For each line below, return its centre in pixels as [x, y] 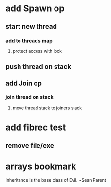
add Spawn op [35, 9]
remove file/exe [30, 146]
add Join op [24, 83]
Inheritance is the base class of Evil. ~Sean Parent [56, 180]
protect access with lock [37, 51]
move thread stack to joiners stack [47, 108]
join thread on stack [29, 97]
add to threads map [29, 41]
